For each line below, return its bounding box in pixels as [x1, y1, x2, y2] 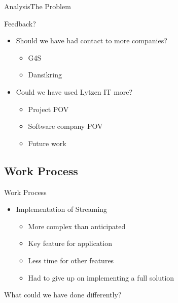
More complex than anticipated [28, 221, 126, 231]
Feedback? [4, 18, 36, 29]
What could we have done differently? [4, 289, 122, 300]
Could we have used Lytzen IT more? [16, 86, 133, 97]
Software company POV [28, 121, 103, 131]
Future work [28, 137, 66, 148]
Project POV [28, 103, 69, 114]
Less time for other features [28, 255, 114, 265]
